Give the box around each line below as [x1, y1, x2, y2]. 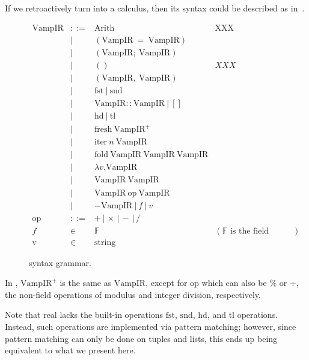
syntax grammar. [29, 256, 91, 268]
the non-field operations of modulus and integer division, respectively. [5, 288, 261, 300]
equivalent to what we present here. [5, 344, 136, 356]
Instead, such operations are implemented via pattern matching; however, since [5, 320, 296, 333]
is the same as [60, 276, 112, 289]
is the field [230, 226, 269, 235]
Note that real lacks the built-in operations [5, 308, 164, 321]
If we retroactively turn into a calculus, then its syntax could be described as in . [5, 2, 305, 14]
